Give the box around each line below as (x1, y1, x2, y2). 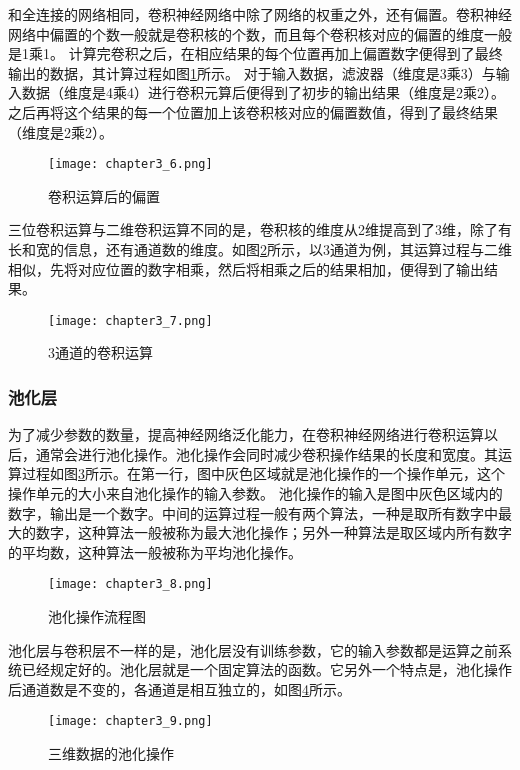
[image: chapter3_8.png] (48, 577, 213, 592)
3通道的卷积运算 (48, 342, 153, 363)
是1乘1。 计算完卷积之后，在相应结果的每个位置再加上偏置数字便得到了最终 (8, 43, 503, 64)
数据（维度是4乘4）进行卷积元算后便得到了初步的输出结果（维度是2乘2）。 (21, 82, 505, 103)
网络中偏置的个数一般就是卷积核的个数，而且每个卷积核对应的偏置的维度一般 (8, 23, 512, 44)
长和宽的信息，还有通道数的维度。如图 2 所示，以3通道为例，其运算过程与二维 (8, 239, 512, 259)
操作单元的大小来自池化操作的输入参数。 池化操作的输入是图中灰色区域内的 (8, 483, 503, 504)
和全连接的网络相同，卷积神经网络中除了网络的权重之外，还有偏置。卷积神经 (8, 4, 512, 24)
